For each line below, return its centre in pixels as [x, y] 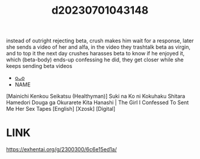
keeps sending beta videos [39, 66]
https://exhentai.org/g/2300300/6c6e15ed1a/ [62, 149]
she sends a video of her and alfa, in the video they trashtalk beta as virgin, [98, 47]
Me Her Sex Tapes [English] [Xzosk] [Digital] [61, 109]
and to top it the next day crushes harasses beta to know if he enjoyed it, [96, 54]
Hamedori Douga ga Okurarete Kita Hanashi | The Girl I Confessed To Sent [98, 102]
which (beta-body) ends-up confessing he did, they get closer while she [95, 60]
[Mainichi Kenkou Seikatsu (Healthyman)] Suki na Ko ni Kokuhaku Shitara [96, 96]
